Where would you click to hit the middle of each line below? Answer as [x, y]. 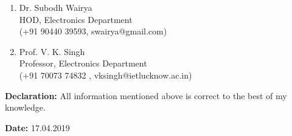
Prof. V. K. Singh [52, 51]
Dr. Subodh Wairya [56, 7]
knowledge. [25, 107]
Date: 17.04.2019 [37, 127]
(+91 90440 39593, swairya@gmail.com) [93, 31]
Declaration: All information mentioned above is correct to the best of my [146, 95]
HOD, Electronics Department [76, 19]
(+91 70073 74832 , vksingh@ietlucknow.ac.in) [106, 75]
